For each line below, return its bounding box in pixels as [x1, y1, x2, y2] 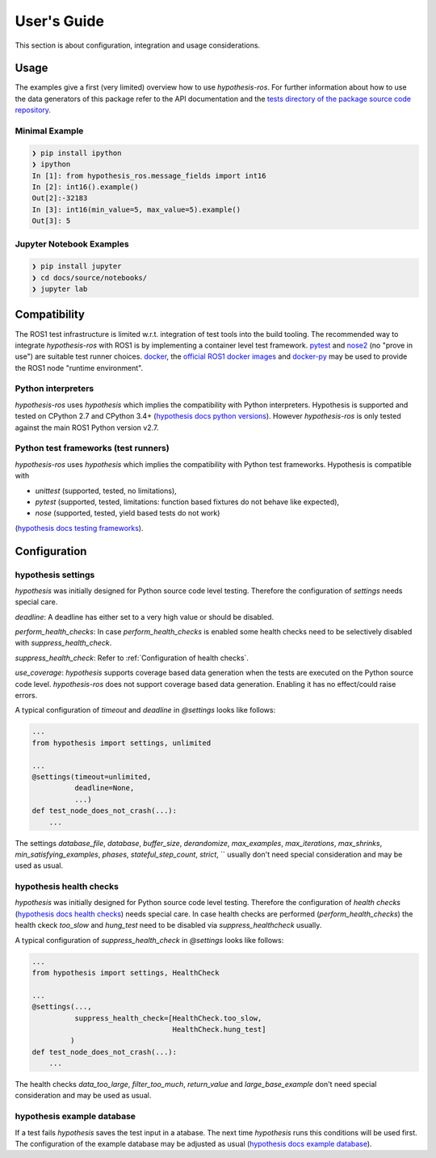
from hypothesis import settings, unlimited [31, 738, 212, 747]
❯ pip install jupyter [31, 262, 122, 271]
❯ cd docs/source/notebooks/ [31, 273, 148, 282]
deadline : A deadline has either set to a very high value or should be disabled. [15, 612, 275, 621]
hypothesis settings [15, 569, 95, 580]
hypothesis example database [15, 1111, 136, 1122]
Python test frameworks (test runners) [15, 443, 170, 454]
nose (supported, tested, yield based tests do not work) [35, 508, 220, 518]
